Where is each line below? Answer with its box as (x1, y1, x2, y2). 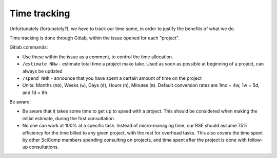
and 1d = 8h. (22, 89, 49, 96)
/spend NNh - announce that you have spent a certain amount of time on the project (22, 75, 202, 81)
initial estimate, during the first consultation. (22, 115, 115, 121)
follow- (248, 137, 263, 143)
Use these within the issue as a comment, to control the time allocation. (22, 54, 173, 60)
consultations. (29, 144, 59, 150)
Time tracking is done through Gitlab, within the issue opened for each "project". (9, 35, 180, 41)
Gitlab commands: (9, 44, 48, 51)
